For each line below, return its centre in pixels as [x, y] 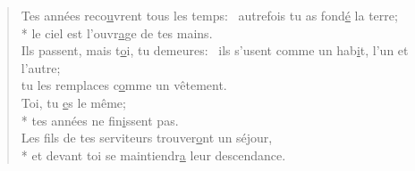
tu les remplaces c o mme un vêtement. [124, 85]
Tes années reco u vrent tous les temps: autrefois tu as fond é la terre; [209, 15]
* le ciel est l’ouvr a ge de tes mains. [117, 33]
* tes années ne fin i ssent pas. [100, 120]
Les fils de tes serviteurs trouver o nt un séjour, [147, 138]
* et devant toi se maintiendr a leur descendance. [153, 155]
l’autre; [41, 67]
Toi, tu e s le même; [73, 102]
